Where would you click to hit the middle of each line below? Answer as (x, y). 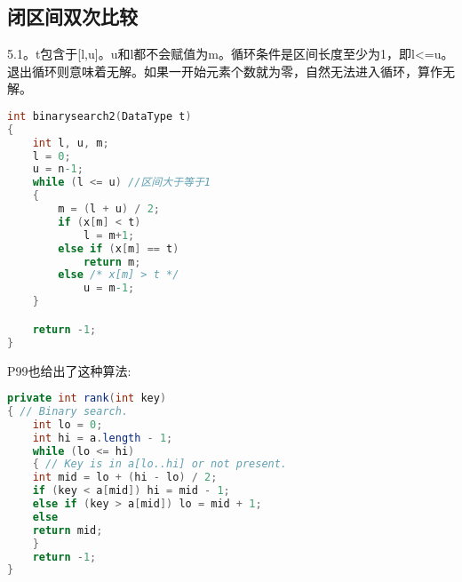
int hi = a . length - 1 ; (103, 438)
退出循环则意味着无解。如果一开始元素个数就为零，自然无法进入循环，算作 (225, 71)
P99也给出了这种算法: (69, 370)
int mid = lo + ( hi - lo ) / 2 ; (125, 478)
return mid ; (68, 530)
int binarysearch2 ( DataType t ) (100, 116)
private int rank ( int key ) (87, 399)
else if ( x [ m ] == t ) (119, 248)
